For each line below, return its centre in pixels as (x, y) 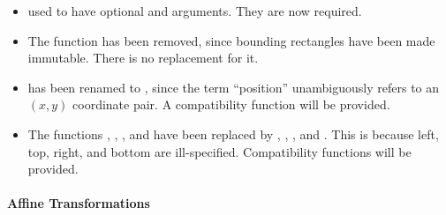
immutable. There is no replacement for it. (143, 58)
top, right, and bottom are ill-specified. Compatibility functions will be (219, 151)
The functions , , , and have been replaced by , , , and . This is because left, (233, 133)
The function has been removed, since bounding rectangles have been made (231, 40)
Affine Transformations (79, 203)
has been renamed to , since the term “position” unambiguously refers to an (234, 87)
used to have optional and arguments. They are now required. (195, 11)
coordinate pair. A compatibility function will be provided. (231, 104)
